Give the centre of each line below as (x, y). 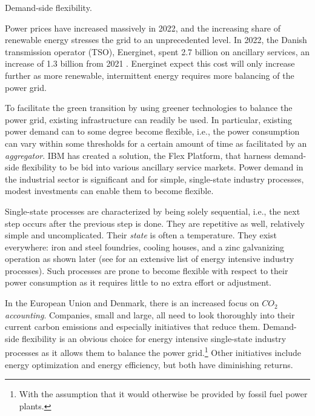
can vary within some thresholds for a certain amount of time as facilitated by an (156, 143)
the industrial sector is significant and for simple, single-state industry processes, (154, 179)
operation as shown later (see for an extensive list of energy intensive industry (150, 259)
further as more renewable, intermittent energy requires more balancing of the (150, 75)
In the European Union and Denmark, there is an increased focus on (132, 303)
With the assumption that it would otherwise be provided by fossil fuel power (163, 394)
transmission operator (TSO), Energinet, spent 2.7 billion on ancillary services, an (157, 51)
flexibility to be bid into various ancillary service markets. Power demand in (163, 167)
